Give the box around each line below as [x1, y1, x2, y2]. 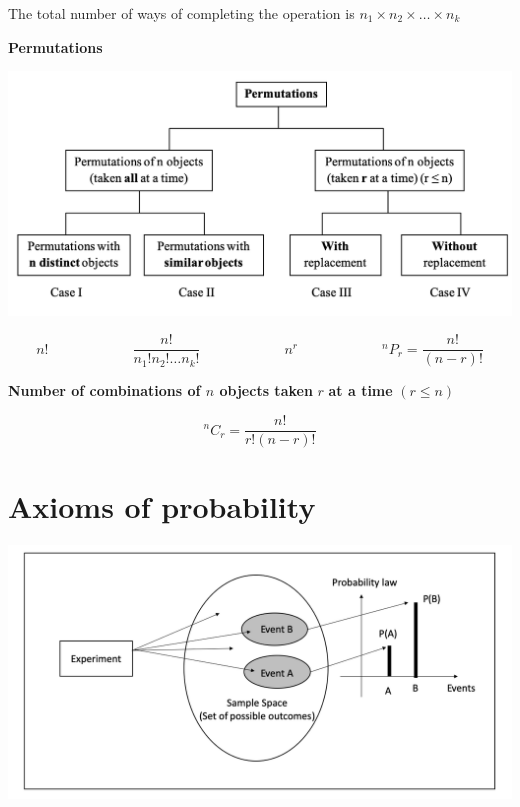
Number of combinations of [8, 380, 201, 401]
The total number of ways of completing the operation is [8, 3, 355, 23]
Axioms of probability [8, 486, 316, 527]
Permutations [8, 36, 103, 57]
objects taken [219, 380, 313, 401]
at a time [328, 380, 393, 401]
